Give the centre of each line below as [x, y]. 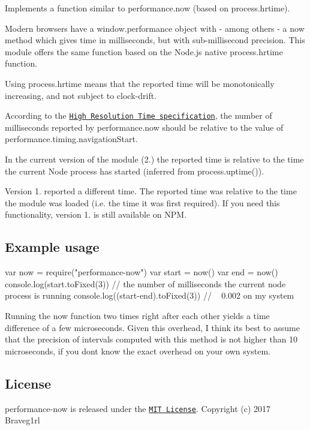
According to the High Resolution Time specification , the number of [139, 115]
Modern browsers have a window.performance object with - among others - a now [155, 28]
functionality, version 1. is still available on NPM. [96, 214]
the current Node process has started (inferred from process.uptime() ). [135, 171]
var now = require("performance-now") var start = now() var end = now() [142, 272]
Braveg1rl [22, 420]
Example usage [52, 247]
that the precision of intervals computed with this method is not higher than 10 [151, 339]
